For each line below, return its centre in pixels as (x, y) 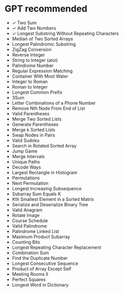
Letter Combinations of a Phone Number (54, 103)
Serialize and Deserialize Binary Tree (50, 204)
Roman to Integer (30, 87)
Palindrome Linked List (35, 231)
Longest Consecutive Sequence (45, 263)
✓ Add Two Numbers (34, 28)
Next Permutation (30, 183)
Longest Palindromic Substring (44, 44)
